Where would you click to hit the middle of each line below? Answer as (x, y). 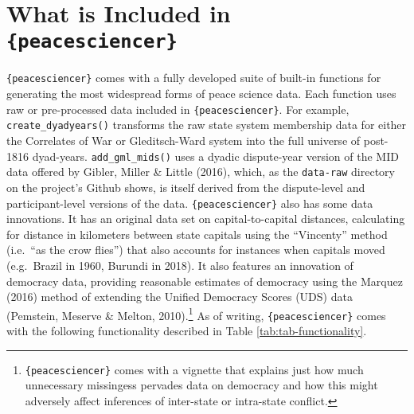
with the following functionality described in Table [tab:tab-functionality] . (187, 331)
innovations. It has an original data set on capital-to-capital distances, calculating (206, 219)
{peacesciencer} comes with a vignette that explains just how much (194, 369)
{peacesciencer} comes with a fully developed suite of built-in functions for (194, 78)
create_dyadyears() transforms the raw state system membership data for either (207, 125)
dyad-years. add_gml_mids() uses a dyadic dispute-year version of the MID (215, 156)
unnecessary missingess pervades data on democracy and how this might (201, 385)
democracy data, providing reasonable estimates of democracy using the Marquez (205, 281)
